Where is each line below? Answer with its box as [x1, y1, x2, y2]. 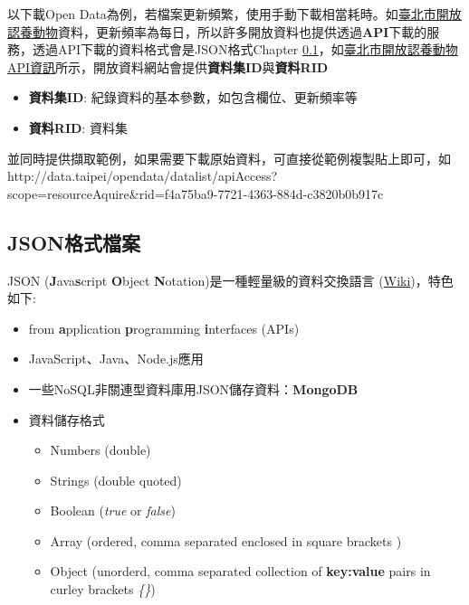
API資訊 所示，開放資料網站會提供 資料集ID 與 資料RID [7, 57, 329, 76]
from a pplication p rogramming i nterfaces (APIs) [28, 318, 300, 337]
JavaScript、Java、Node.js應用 [28, 349, 204, 368]
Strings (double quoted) [50, 470, 182, 489]
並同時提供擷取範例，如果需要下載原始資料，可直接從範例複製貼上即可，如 [7, 148, 451, 167]
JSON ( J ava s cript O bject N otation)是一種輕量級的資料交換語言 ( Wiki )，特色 [7, 270, 454, 289]
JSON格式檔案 [7, 228, 140, 256]
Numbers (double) [50, 440, 151, 459]
